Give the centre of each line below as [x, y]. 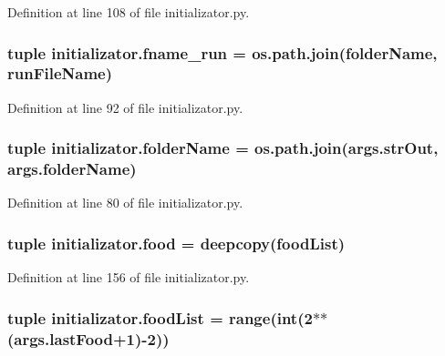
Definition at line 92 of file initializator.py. [125, 107]
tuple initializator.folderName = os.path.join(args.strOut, [223, 148]
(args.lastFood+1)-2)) [88, 338]
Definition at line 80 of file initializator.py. [125, 203]
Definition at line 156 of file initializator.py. [129, 277]
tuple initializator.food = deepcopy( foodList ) [176, 243]
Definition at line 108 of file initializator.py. [129, 12]
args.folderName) [72, 169]
